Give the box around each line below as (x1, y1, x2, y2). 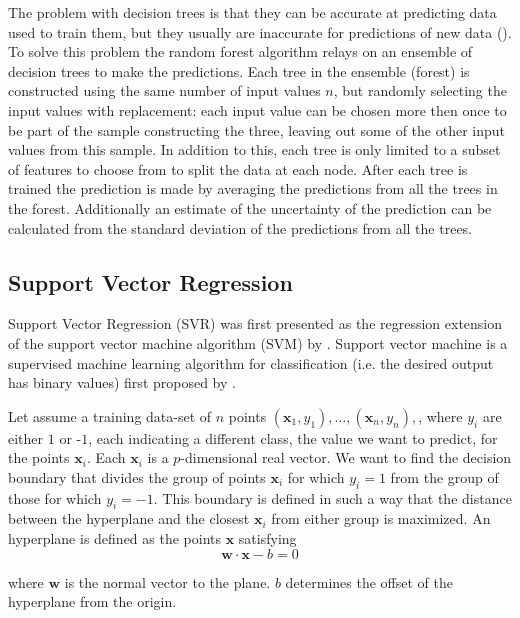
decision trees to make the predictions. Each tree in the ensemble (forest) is (8, 60, 470, 81)
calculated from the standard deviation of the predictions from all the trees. (8, 217, 473, 238)
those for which (8, 487, 102, 508)
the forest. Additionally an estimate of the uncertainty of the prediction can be (8, 197, 492, 218)
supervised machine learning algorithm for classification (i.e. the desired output (8, 352, 494, 373)
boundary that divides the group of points (8, 466, 266, 487)
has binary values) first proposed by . (8, 372, 236, 393)
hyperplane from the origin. (8, 591, 177, 612)
